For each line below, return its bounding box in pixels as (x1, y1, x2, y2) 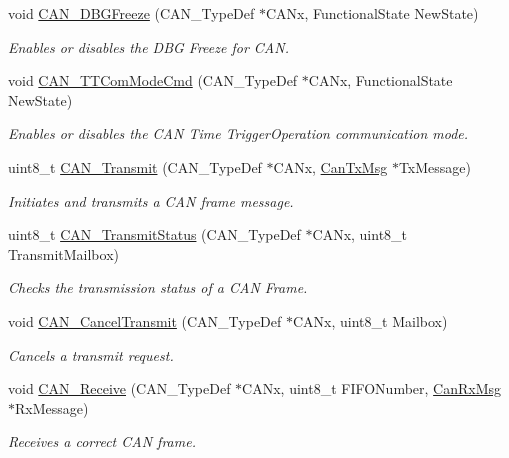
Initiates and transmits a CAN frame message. (8, 190, 294, 211)
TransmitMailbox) (8, 243, 119, 264)
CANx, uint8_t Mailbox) (292, 310, 448, 331)
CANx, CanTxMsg (273, 156, 388, 177)
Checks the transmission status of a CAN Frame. (8, 277, 308, 298)
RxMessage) (15, 397, 89, 418)
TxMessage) (398, 156, 471, 177)
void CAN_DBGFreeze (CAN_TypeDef (8, 3, 255, 23)
